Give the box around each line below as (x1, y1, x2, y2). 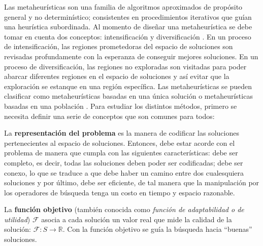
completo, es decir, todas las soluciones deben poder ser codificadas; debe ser (4, 157, 243, 168)
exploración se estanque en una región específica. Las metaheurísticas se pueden (4, 80, 252, 91)
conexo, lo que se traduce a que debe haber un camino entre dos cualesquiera (4, 167, 244, 178)
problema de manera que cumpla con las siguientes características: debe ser (4, 147, 238, 158)
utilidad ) (4, 214, 30, 224)
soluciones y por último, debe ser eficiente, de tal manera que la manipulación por (4, 177, 259, 188)
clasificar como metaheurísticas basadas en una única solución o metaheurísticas (4, 91, 253, 101)
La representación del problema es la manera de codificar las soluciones (4, 128, 239, 138)
